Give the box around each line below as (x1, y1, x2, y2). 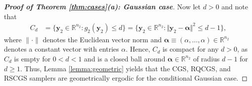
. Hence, (126, 44, 150, 54)
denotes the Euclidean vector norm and (42, 34, 162, 44)
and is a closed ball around (84, 53, 166, 63)
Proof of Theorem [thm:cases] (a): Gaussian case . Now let (4, 1, 201, 11)
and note (221, 1, 248, 11)
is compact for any (163, 44, 219, 54)
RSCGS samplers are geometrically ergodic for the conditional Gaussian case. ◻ (4, 73, 248, 83)
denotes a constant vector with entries (4, 44, 119, 54)
